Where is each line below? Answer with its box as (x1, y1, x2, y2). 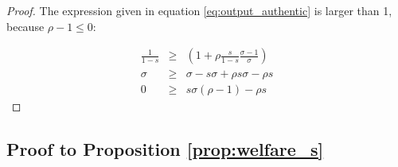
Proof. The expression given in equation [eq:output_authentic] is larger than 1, (6, 2, 392, 18)
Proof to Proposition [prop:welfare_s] (6, 137, 324, 161)
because (6, 17, 45, 34)
